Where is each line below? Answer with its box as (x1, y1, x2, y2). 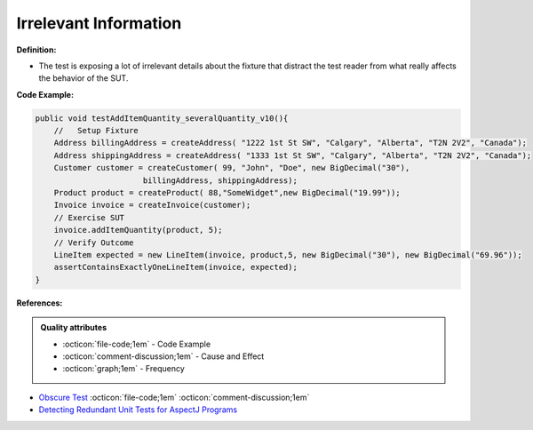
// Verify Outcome (53, 237, 134, 248)
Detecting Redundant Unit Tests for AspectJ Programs (38, 404, 238, 415)
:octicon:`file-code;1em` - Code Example (62, 338, 211, 349)
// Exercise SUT (53, 212, 124, 222)
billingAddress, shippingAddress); (142, 175, 298, 186)
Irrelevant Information (16, 13, 182, 33)
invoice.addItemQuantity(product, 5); (53, 225, 223, 235)
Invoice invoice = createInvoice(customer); (53, 200, 251, 211)
